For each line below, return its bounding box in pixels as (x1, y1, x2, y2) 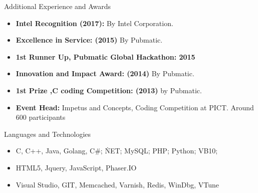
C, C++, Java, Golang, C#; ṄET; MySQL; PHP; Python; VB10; (16, 145, 218, 156)
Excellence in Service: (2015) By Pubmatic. (16, 35, 163, 45)
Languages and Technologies (4, 128, 91, 139)
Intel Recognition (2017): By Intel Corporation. (16, 18, 173, 28)
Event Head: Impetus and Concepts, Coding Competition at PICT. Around (16, 102, 254, 112)
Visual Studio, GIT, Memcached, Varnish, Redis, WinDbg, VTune (16, 179, 219, 189)
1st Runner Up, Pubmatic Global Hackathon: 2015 (16, 51, 195, 62)
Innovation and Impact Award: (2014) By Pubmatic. (16, 68, 194, 79)
